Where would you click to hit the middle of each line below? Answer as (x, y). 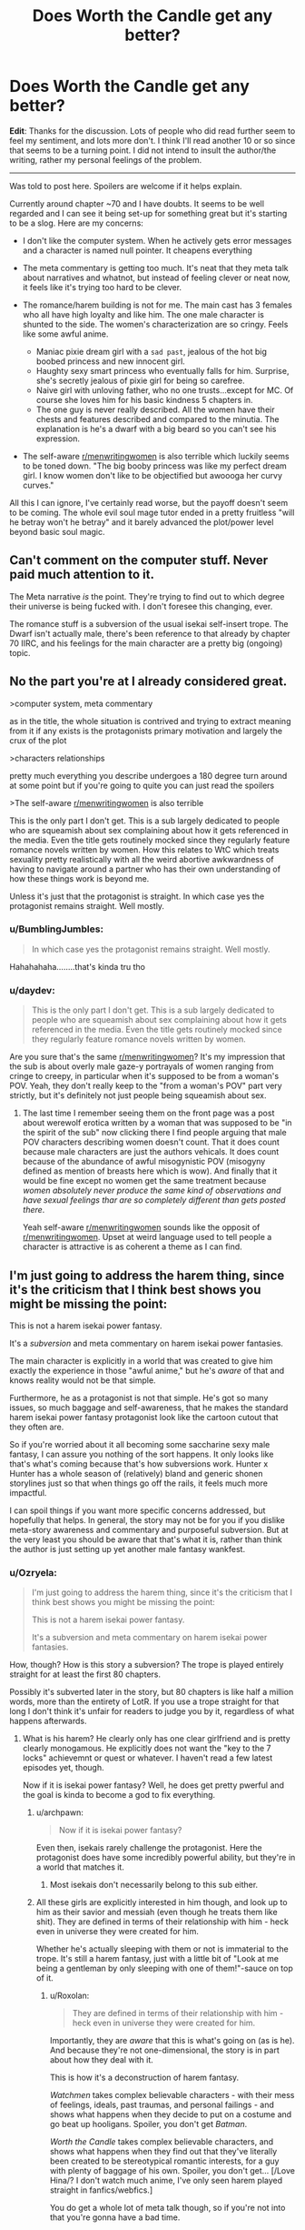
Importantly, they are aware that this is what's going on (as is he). (172, 2041)
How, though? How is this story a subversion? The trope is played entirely (147, 1665)
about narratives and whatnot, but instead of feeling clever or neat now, (156, 277)
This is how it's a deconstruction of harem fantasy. (144, 2078)
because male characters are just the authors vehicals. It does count (151, 1152)
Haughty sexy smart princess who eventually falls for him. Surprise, (162, 370)
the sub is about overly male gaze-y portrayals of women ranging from (142, 1066)
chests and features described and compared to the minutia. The (157, 419)
